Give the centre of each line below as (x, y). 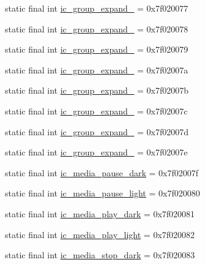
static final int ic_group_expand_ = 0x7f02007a (97, 69)
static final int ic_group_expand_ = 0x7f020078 (97, 28)
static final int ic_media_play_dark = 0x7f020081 (100, 213)
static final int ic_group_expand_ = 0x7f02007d (97, 131)
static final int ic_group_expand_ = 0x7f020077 (97, 8)
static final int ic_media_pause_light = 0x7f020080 (102, 193)
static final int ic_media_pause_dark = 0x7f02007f (102, 172)
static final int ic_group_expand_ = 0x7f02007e (96, 152)
